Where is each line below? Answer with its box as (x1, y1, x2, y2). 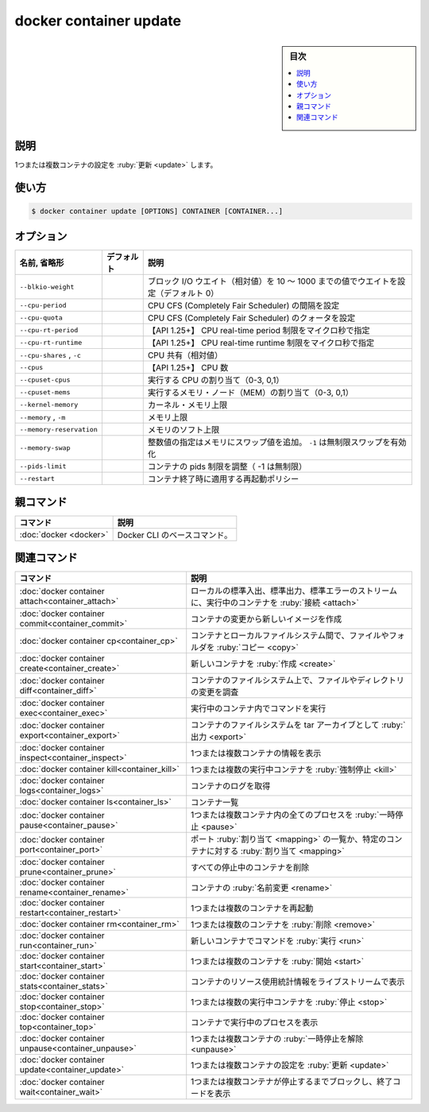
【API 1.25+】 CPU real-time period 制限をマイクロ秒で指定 (147, 325, 370, 336)
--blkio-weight (19, 282, 75, 291)
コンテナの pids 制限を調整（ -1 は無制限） (147, 461, 307, 472)
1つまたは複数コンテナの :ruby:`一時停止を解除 (191, 1033, 364, 1044)
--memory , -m (19, 412, 66, 423)
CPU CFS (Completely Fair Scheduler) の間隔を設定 (147, 300, 340, 312)
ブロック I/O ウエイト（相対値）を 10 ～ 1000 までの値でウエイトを (147, 276, 398, 287)
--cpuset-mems (19, 388, 71, 397)
